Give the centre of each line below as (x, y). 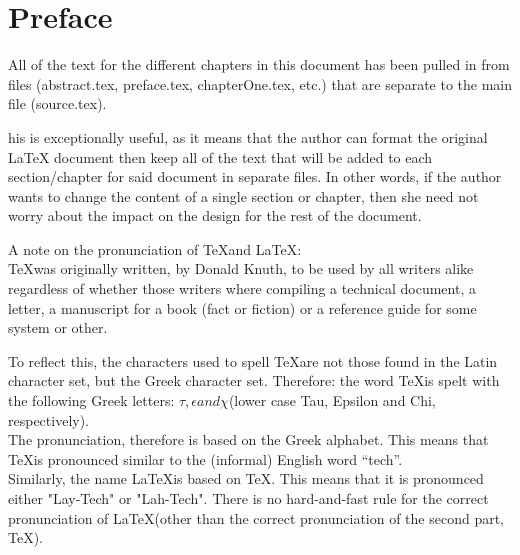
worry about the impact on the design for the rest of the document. (215, 215)
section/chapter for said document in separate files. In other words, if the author (255, 176)
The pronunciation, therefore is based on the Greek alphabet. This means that (248, 439)
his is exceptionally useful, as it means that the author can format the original (248, 136)
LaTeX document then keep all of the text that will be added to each (220, 156)
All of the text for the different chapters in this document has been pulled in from (259, 64)
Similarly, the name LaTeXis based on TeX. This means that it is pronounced (246, 478)
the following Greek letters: (91, 400)
